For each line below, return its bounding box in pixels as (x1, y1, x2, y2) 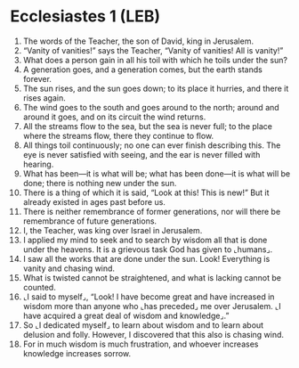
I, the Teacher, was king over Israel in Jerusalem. (22, 225, 203, 235)
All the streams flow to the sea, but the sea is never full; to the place (22, 120, 273, 131)
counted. (22, 282, 56, 292)
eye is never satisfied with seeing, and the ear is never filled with (22, 149, 261, 159)
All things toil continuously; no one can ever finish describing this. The (22, 140, 281, 151)
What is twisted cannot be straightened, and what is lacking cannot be (22, 272, 281, 282)
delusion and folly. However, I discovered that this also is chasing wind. (22, 329, 284, 339)
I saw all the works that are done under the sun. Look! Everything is (22, 253, 271, 264)
